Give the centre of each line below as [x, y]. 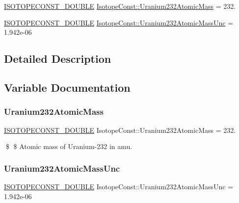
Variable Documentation [67, 87]
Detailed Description [58, 59]
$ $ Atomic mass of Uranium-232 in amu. [69, 146]
